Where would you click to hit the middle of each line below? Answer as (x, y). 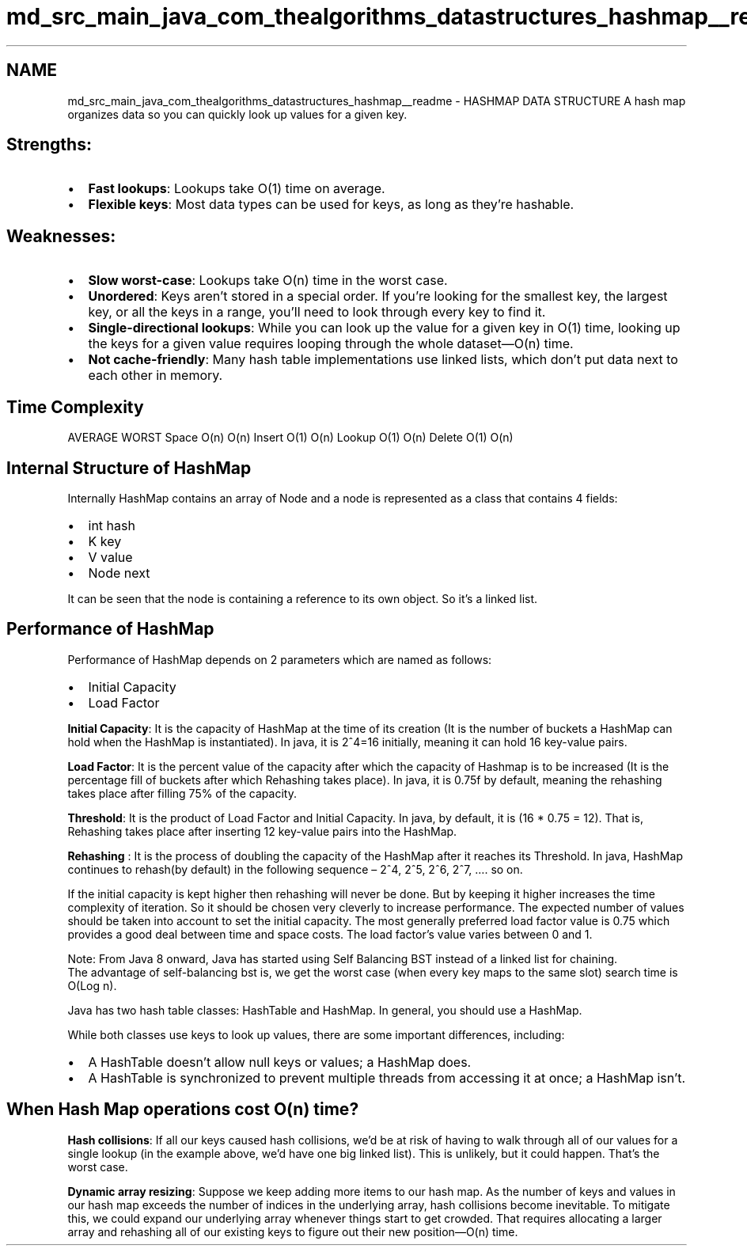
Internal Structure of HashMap (129, 468)
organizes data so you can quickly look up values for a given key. (237, 114)
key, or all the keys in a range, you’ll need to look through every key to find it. (317, 312)
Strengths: (49, 145)
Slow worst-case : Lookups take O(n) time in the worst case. (268, 281)
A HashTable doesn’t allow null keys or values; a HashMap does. (280, 1062)
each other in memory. (155, 376)
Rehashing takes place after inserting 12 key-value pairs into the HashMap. (262, 831)
